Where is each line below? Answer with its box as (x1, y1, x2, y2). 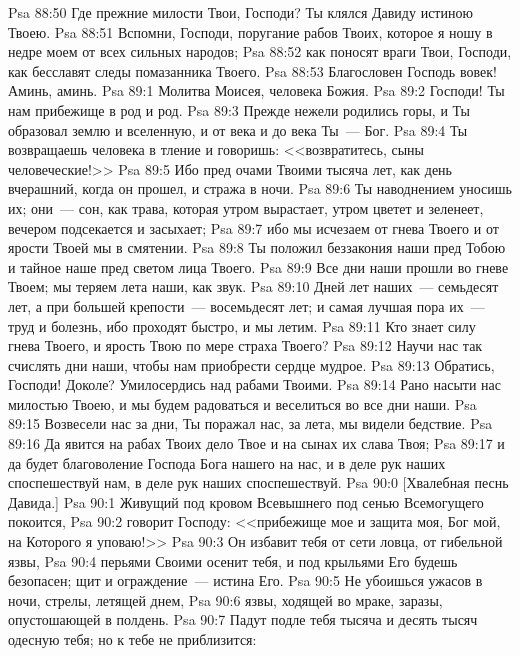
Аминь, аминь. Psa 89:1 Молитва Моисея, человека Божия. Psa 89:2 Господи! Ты (8, 80, 505, 101)
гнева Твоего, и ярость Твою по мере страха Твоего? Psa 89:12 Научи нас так (8, 335, 483, 356)
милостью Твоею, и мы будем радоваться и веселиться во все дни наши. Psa (8, 393, 477, 414)
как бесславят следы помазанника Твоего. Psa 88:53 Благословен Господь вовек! (8, 60, 497, 81)
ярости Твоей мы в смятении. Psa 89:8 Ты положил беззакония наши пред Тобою (8, 237, 506, 258)
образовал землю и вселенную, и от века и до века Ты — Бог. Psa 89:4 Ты (8, 119, 468, 140)
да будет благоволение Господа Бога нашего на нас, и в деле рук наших (8, 452, 446, 473)
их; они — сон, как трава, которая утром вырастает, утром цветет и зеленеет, (8, 197, 484, 218)
